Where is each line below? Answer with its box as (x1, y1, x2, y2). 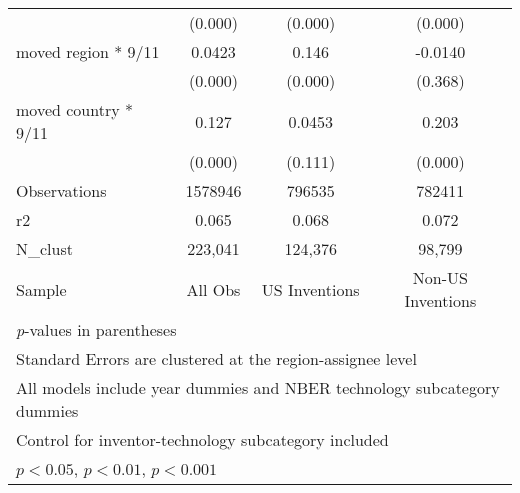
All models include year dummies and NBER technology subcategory (16, 376, 500, 399)
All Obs (186, 277, 241, 301)
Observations (16, 179, 107, 202)
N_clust (16, 237, 73, 260)
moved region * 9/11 (16, 40, 160, 63)
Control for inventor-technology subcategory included (16, 428, 389, 451)
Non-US (412, 266, 468, 289)
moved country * (16, 98, 133, 121)
